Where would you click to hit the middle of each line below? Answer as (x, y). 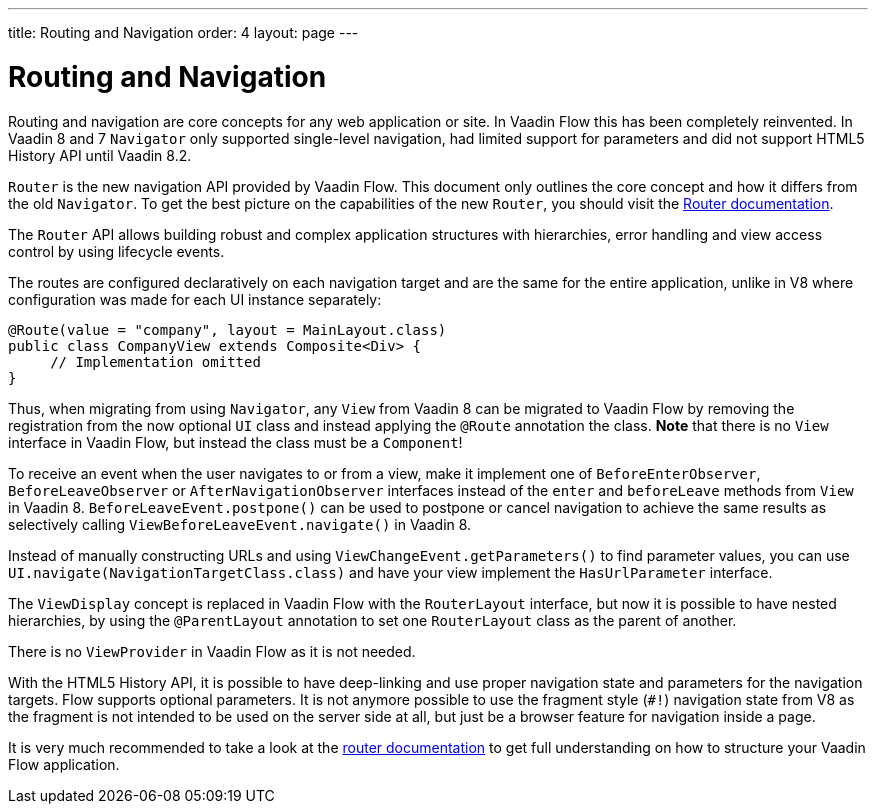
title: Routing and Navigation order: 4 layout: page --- (183, 32)
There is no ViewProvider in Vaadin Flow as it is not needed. (212, 651)
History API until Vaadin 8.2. (100, 155)
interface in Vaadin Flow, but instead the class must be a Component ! (235, 442)
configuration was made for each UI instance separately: (195, 299)
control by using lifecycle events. (116, 251)
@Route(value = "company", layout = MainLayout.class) (227, 329)
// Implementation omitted (155, 361)
